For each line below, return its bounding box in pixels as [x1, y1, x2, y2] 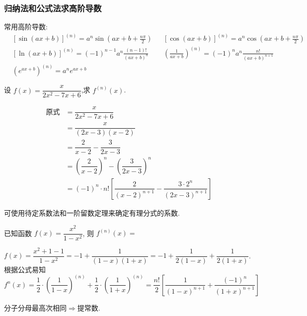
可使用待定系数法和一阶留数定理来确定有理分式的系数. [4, 208, 180, 218]
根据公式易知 [4, 264, 46, 274]
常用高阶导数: [4, 21, 48, 32]
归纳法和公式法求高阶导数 [4, 1, 102, 14]
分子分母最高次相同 [4, 302, 67, 313]
